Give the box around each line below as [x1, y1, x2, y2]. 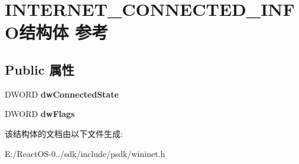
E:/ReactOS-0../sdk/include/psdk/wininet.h [5, 147, 165, 159]
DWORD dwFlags [5, 108, 75, 120]
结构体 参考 [19, 20, 108, 44]
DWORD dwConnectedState [5, 88, 119, 100]
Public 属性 [5, 60, 74, 78]
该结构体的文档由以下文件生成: [5, 127, 123, 139]
